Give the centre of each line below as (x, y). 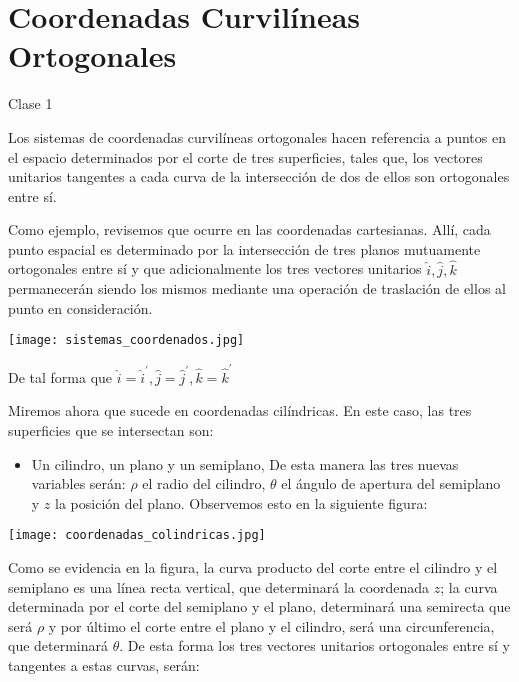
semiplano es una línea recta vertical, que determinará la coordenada (219, 586)
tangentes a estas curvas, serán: (104, 665)
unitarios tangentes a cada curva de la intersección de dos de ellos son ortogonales (259, 176)
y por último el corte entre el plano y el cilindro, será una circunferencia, (271, 625)
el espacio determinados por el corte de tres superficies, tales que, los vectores (245, 156)
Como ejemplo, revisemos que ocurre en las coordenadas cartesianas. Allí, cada (249, 229)
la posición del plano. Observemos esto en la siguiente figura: (241, 502)
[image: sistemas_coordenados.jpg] (126, 340)
